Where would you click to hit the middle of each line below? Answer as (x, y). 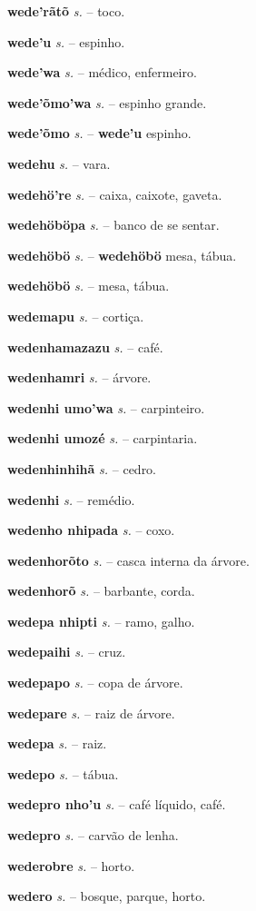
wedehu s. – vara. (59, 163)
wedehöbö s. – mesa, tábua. (89, 286)
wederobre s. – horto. (71, 865)
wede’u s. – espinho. (66, 41)
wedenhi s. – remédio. (71, 499)
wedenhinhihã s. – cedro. (82, 468)
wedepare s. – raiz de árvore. (91, 713)
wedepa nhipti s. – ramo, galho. (101, 621)
